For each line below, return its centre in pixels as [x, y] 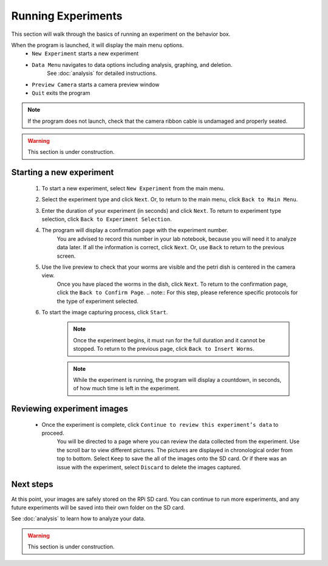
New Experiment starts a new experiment [85, 53]
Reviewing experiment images [70, 409]
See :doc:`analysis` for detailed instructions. [102, 74]
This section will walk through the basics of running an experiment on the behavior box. [121, 34]
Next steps [32, 484]
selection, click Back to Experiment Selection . [107, 219]
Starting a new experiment [63, 172]
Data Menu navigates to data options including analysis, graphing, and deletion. [132, 64]
